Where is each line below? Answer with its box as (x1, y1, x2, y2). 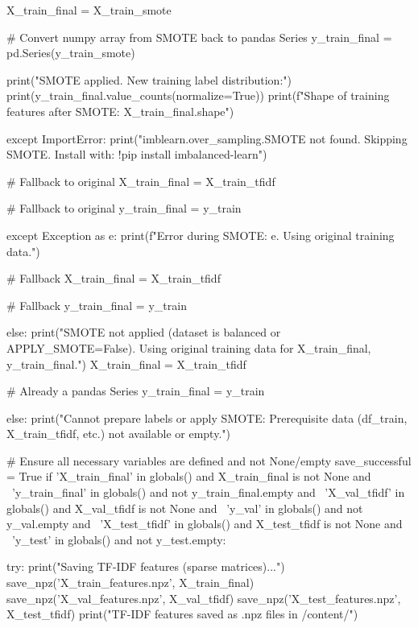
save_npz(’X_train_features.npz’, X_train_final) (6, 574, 255, 591)
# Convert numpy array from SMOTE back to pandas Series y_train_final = (6, 28, 392, 45)
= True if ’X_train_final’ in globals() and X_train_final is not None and (6, 468, 371, 485)
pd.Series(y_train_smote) (6, 44, 135, 61)
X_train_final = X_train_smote (6, 2, 172, 18)
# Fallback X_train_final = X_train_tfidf (6, 270, 221, 287)
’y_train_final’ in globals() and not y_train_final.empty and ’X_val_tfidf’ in (11, 484, 405, 501)
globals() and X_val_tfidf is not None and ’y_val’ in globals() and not (6, 499, 363, 516)
